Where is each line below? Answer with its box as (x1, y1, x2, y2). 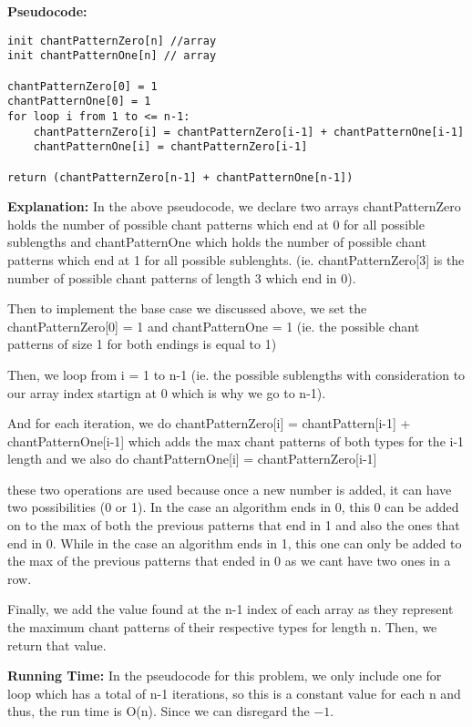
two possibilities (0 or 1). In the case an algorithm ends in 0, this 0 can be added (7, 497, 459, 517)
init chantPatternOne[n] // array (7, 49, 217, 63)
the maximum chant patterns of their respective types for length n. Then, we (7, 618, 437, 637)
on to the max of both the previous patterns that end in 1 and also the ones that (7, 516, 460, 535)
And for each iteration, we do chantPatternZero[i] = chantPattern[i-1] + (7, 414, 411, 433)
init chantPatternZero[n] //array (7, 34, 217, 47)
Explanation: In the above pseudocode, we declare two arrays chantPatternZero (7, 197, 461, 216)
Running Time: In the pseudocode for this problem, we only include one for (7, 666, 442, 685)
